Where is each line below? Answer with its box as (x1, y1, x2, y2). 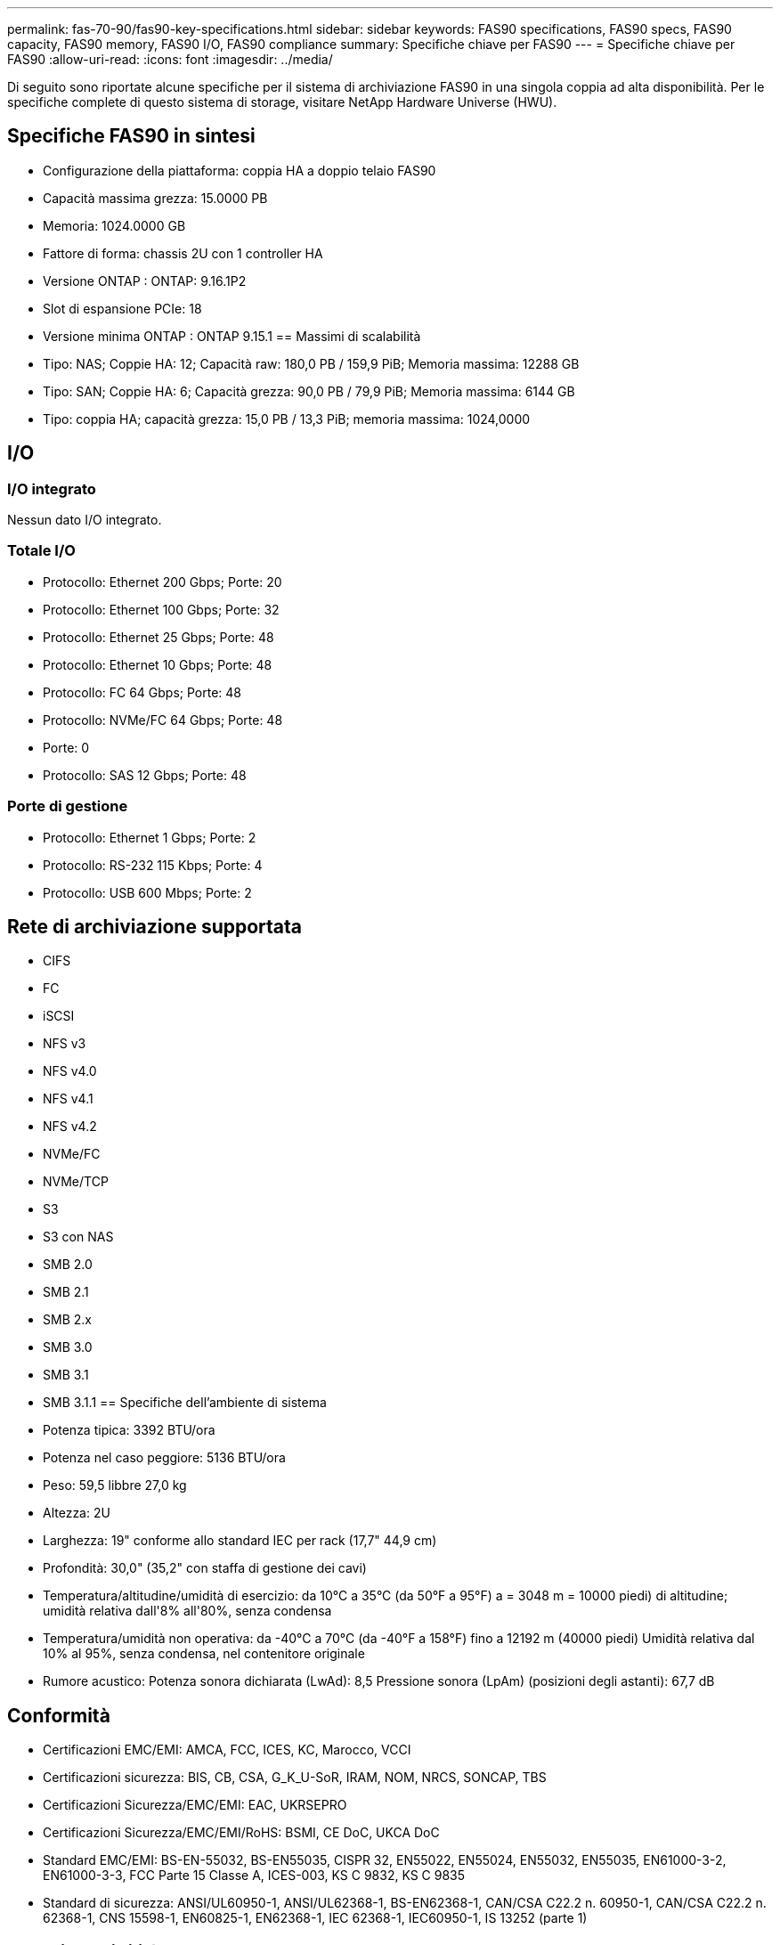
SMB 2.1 (43, 1284, 89, 1300)
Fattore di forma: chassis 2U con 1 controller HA (43, 245, 323, 261)
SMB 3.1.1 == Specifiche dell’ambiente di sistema (43, 1395, 327, 1411)
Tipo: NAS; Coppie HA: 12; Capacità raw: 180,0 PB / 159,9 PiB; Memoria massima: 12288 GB (43, 355, 580, 371)
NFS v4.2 (43, 1119, 97, 1135)
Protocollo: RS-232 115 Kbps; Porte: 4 (43, 857, 263, 873)
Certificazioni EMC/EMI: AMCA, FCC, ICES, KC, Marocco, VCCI (43, 1742, 411, 1758)
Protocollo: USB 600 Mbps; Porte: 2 (43, 884, 252, 900)
